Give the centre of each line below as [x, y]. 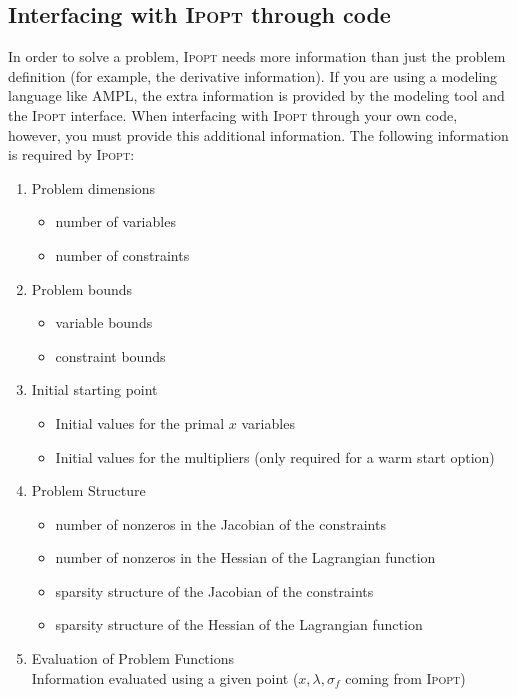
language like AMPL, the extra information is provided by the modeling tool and [256, 95]
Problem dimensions [93, 187]
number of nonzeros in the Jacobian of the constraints [220, 523]
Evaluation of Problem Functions [132, 658]
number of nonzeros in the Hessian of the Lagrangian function [245, 557]
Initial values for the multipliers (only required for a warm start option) [275, 456]
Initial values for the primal [140, 422]
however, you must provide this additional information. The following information [258, 134]
